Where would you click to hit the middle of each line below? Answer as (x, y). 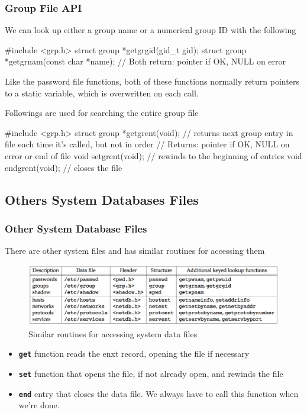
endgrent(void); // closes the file (64, 167)
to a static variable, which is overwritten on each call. (102, 93)
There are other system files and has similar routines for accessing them (135, 251)
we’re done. (39, 405)
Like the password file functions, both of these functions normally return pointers (152, 81)
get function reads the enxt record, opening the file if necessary (134, 354)
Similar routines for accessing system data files (113, 333)
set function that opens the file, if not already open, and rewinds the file (151, 373)
